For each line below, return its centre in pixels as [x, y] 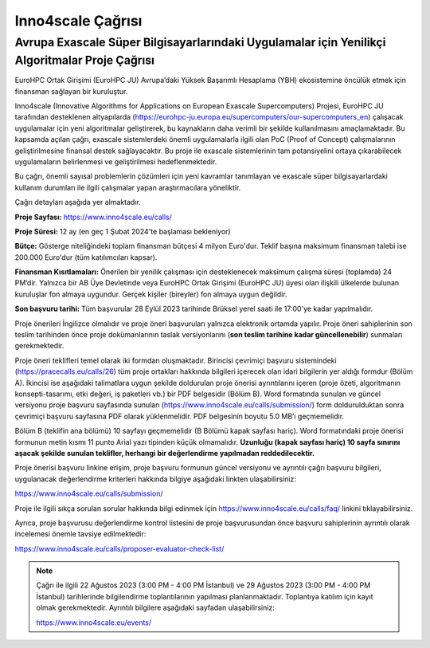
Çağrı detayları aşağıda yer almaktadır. [78, 202]
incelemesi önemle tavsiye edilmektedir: [80, 534]
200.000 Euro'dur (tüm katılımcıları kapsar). [86, 257]
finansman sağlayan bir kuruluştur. [71, 91]
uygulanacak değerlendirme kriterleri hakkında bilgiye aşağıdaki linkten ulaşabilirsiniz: [155, 479]
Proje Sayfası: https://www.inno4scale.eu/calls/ [94, 217]
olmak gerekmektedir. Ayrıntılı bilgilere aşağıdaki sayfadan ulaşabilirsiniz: [155, 608]
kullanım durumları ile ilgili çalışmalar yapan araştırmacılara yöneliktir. [128, 187]
